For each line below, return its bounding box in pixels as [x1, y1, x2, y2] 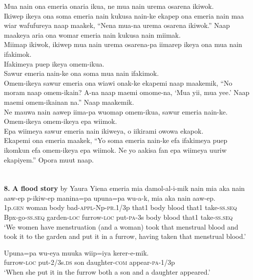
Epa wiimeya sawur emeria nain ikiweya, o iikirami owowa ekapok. [4, 125, 204, 136]
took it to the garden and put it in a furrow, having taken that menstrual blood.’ [4, 231, 246, 241]
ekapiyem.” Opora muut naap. [4, 154, 94, 164]
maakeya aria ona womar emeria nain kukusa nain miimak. [4, 29, 181, 40]
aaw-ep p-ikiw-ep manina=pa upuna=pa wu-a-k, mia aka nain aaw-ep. [4, 192, 215, 203]
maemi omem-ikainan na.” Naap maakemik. [4, 96, 134, 107]
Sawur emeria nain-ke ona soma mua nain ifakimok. [4, 68, 159, 78]
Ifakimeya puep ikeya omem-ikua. [4, 58, 105, 69]
